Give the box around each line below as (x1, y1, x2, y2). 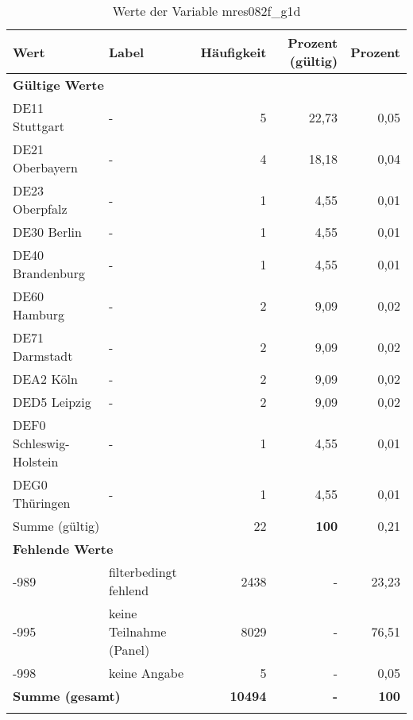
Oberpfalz (13, 199, 68, 218)
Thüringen (13, 494, 71, 512)
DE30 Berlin (13, 223, 82, 241)
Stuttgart (13, 117, 64, 135)
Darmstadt (13, 346, 73, 365)
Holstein (13, 452, 59, 470)
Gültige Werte (13, 75, 104, 94)
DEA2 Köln (13, 370, 78, 388)
